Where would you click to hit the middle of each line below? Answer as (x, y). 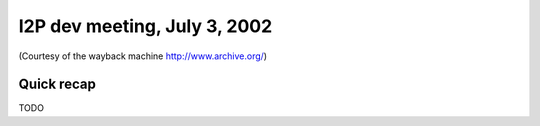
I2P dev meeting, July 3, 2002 (145, 26)
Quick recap (57, 84)
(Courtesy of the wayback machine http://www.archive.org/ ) (143, 56)
